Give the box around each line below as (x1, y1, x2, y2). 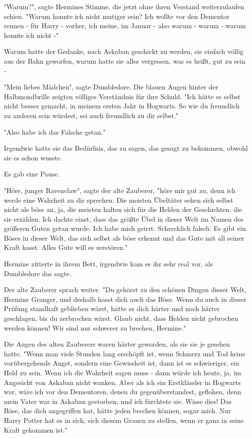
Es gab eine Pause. (4, 169, 60, 179)
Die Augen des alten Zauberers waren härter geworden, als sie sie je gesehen (4, 339, 230, 349)
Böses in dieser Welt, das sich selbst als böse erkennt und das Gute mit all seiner (4, 232, 245, 243)
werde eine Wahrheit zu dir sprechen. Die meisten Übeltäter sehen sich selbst (4, 194, 234, 205)
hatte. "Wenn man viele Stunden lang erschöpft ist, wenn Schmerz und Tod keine (4, 348, 246, 358)
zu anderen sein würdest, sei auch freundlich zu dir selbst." (4, 110, 179, 120)
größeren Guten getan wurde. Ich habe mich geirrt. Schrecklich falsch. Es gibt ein (4, 223, 246, 233)
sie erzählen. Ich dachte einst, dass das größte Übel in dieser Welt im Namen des (4, 213, 244, 224)
